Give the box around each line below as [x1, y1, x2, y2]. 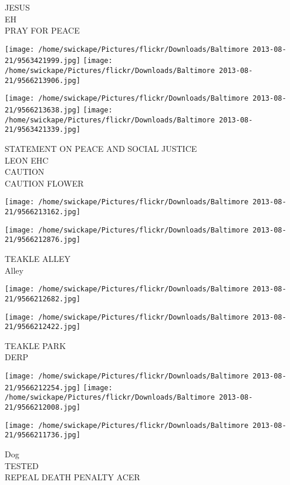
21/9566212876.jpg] [5, 235, 80, 244]
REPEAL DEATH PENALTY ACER [5, 471, 140, 483]
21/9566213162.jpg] [5, 208, 80, 217]
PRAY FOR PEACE [5, 24, 80, 36]
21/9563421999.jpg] [5, 57, 80, 65]
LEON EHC [5, 154, 49, 166]
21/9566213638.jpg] [5, 106, 80, 115]
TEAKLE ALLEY [5, 253, 71, 265]
